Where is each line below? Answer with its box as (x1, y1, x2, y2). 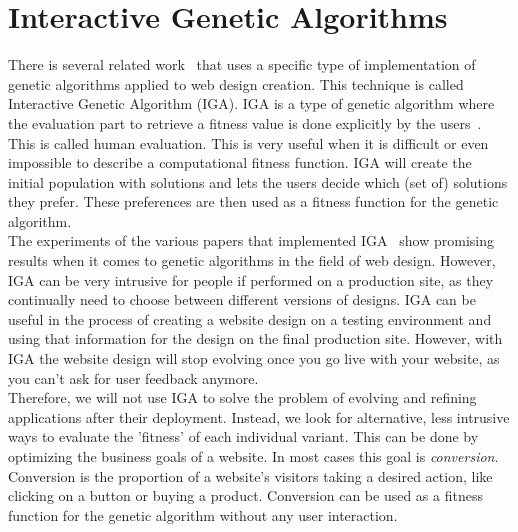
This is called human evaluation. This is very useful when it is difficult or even (8, 132, 489, 153)
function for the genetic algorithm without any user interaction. (8, 504, 398, 525)
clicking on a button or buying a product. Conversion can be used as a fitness (8, 485, 483, 506)
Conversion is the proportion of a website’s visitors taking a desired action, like (8, 465, 493, 486)
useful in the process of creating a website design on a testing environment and (8, 308, 492, 329)
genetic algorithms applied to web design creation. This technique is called (8, 73, 464, 94)
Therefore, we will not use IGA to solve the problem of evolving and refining (8, 387, 477, 408)
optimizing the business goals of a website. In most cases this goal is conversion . (8, 446, 499, 466)
